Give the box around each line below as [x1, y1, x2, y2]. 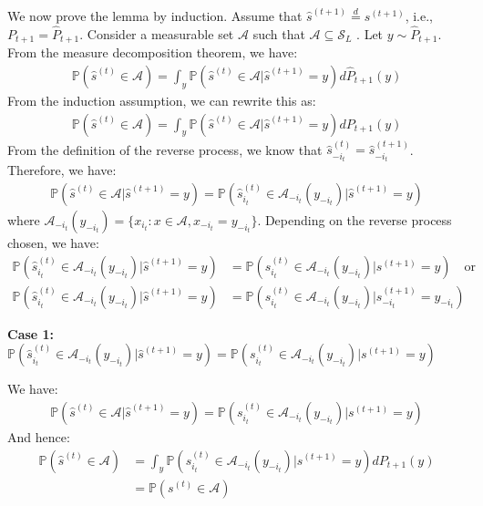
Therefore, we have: [7, 160, 117, 180]
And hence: [7, 427, 70, 446]
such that [252, 24, 305, 43]
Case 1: [7, 324, 55, 343]
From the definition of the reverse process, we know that [7, 139, 323, 159]
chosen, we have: [7, 233, 99, 253]
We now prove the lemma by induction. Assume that [7, 6, 303, 25]
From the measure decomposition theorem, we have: [7, 43, 298, 62]
